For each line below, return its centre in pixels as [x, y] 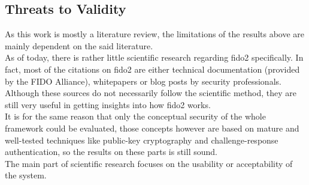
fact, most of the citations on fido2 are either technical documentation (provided [152, 69]
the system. [26, 175]
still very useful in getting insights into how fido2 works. [108, 104]
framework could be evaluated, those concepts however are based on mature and [152, 128]
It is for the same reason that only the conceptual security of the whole [135, 116]
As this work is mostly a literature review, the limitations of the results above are [155, 34]
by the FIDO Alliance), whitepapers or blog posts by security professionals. [143, 81]
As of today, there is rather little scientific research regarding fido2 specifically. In [154, 57]
